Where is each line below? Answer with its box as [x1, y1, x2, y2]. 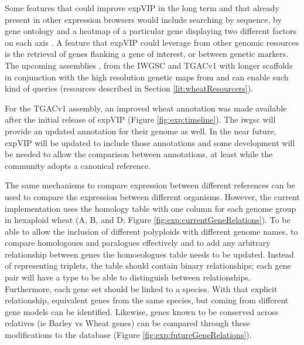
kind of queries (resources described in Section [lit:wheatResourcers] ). [5, 82, 254, 94]
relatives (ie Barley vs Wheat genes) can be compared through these [5, 317, 250, 329]
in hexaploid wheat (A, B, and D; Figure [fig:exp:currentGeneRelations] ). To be [5, 214, 291, 226]
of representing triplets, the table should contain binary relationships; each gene [5, 259, 291, 272]
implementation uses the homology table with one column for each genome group [5, 202, 296, 214]
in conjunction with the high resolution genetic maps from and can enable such [5, 70, 289, 83]
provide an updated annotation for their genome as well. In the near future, [5, 124, 276, 137]
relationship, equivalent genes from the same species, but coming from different [5, 294, 289, 306]
